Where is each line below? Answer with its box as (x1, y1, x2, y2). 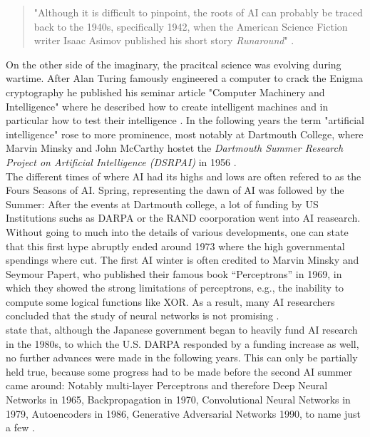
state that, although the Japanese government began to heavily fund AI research (6, 322, 358, 337)
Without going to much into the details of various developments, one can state (6, 224, 349, 239)
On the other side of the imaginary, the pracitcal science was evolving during (6, 56, 341, 71)
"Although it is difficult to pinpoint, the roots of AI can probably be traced (34, 5, 363, 19)
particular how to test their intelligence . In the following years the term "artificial (6, 113, 365, 128)
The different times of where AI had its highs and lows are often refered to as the (6, 168, 361, 183)
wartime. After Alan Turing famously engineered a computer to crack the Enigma (6, 71, 364, 86)
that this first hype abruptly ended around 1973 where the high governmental (6, 238, 345, 253)
